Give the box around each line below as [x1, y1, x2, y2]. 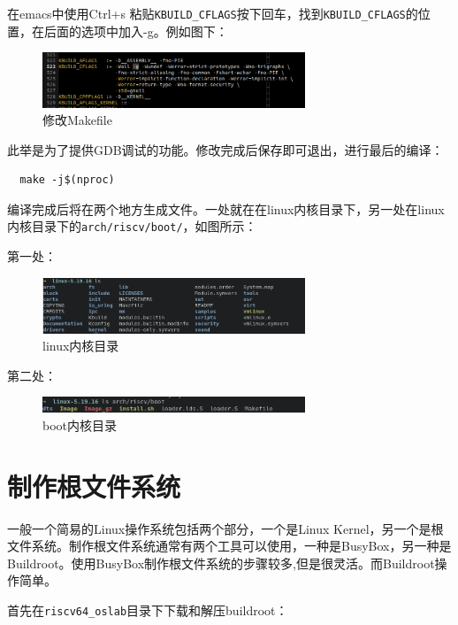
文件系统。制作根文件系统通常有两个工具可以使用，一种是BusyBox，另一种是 [7, 536, 452, 555]
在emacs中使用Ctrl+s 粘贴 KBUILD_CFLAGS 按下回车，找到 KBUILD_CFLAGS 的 [7, 4, 418, 22]
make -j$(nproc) [19, 174, 115, 187]
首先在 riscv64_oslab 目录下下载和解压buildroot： [7, 601, 288, 620]
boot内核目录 [42, 415, 118, 434]
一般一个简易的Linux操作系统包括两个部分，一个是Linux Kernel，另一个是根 [7, 519, 444, 537]
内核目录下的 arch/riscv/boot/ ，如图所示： [7, 217, 257, 235]
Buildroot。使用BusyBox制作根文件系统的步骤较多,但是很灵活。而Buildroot [7, 553, 435, 572]
